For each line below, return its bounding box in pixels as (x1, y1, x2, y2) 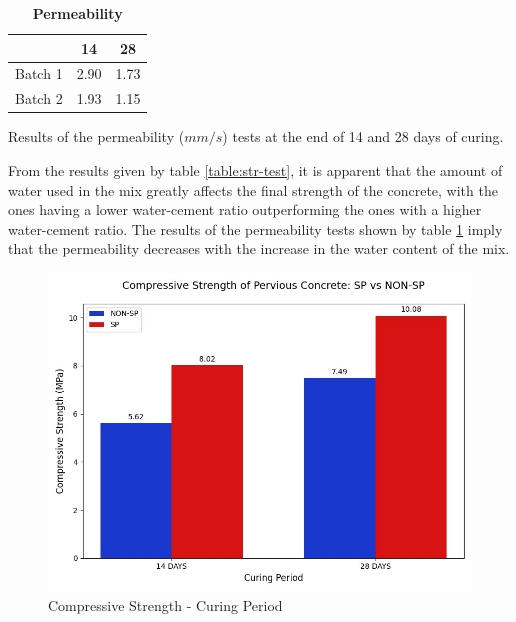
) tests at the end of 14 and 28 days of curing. (222, 126, 504, 147)
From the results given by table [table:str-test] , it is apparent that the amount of (8, 159, 503, 180)
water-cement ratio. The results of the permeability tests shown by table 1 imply (8, 218, 503, 239)
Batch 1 (15, 63, 63, 84)
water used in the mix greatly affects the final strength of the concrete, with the (8, 179, 498, 200)
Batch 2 (15, 88, 63, 109)
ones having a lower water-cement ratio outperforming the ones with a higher (8, 199, 482, 220)
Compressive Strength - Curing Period (48, 594, 283, 615)
